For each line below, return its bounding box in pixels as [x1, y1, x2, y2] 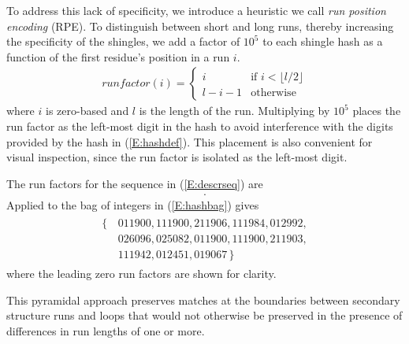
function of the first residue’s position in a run [6, 48, 230, 65]
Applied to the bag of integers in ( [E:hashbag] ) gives [6, 197, 259, 213]
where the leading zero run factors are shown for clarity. [6, 265, 277, 282]
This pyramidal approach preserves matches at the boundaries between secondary [6, 291, 400, 308]
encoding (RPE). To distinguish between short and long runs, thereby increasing [6, 17, 394, 34]
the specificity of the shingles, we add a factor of [6, 33, 240, 50]
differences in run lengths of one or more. [6, 322, 205, 338]
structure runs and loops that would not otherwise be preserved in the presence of [6, 307, 403, 324]
